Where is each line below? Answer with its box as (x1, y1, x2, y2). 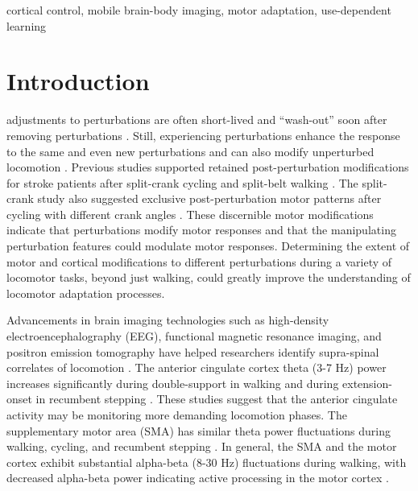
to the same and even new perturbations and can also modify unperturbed (6, 142, 375, 159)
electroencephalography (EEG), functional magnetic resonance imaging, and (6, 328, 382, 345)
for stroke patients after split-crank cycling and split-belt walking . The (6, 174, 358, 191)
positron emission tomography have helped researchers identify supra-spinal (6, 343, 379, 360)
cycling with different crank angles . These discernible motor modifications (6, 205, 374, 222)
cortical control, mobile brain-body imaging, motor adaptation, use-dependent (6, 2, 391, 18)
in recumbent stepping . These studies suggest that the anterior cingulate (35, 390, 398, 407)
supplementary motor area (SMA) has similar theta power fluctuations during (6, 422, 391, 439)
